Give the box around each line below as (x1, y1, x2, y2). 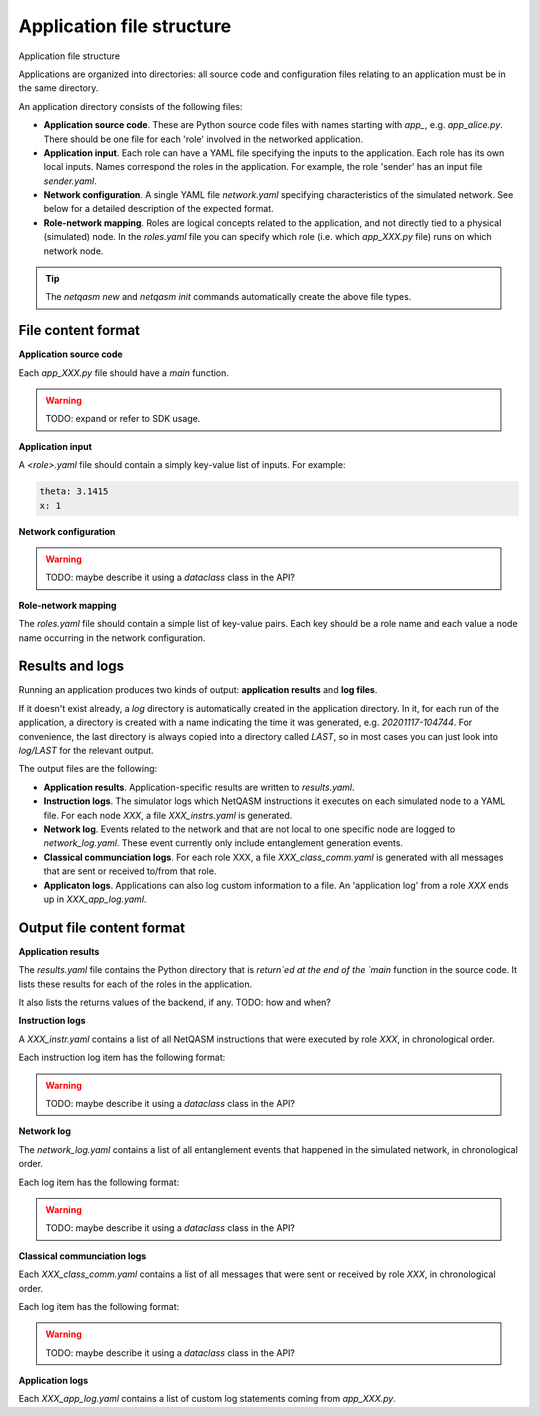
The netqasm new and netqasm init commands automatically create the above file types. (45, 291, 412, 303)
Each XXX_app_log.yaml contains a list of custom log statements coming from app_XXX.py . (18, 1393, 397, 1405)
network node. (43, 245, 104, 257)
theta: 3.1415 (39, 486, 109, 497)
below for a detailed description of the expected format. (43, 203, 274, 215)
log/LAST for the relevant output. (18, 745, 154, 757)
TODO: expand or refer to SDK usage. (45, 413, 201, 425)
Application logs (18, 1375, 89, 1387)
